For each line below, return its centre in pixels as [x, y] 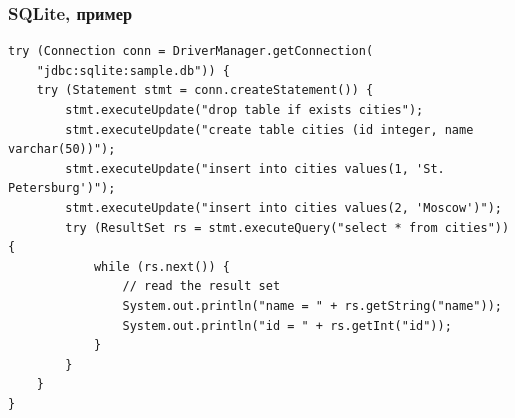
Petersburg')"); [62, 188]
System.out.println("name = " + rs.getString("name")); [312, 305]
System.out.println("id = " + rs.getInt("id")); [287, 325]
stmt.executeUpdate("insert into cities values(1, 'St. [255, 168]
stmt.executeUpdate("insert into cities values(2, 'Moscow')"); [283, 207]
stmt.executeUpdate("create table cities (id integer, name [269, 129]
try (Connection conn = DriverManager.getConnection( [191, 51]
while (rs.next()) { [161, 266]
